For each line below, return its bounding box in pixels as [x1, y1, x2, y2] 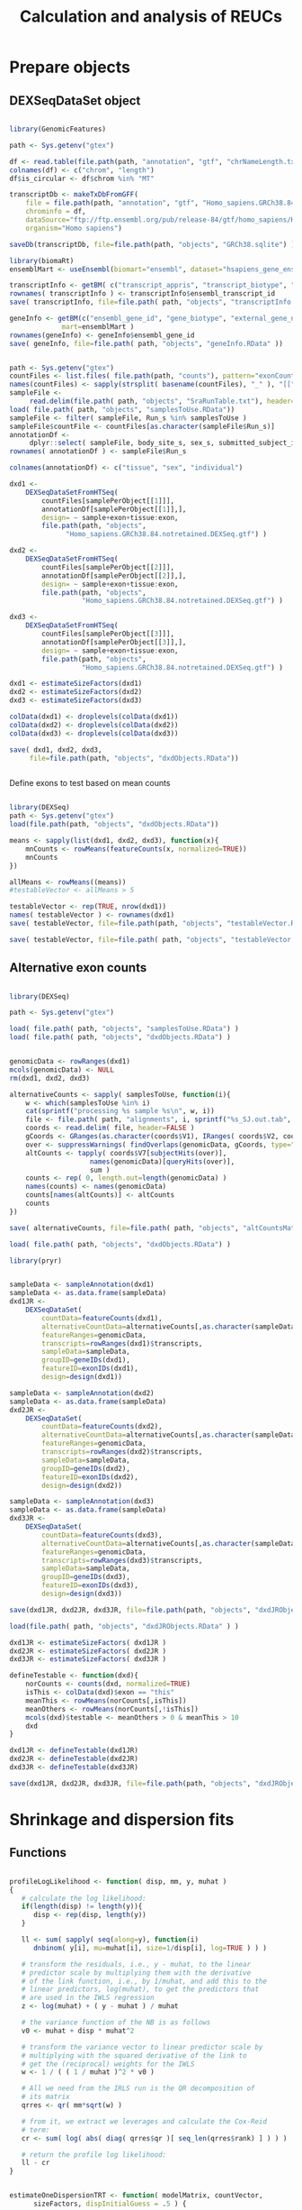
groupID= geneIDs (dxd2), [41, 1464, 130, 1473]
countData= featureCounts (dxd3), [41, 1530, 164, 1539]
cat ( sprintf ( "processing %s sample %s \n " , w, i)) [25, 1107, 216, 1116]
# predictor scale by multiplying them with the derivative [21, 1968, 252, 1977]
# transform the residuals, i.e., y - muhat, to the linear [21, 1959, 252, 1968]
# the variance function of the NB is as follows [21, 2018, 211, 2027]
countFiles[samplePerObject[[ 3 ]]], [41, 629, 175, 638]
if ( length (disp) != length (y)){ [21, 1902, 143, 1912]
